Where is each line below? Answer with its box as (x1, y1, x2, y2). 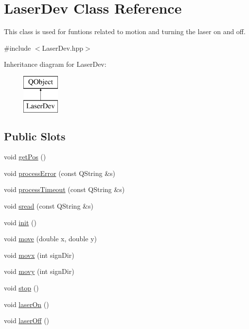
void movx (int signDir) (4, 250, 74, 260)
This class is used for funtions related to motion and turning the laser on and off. (4, 26, 246, 37)
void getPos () (4, 152, 46, 162)
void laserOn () (4, 299, 49, 309)
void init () (4, 217, 36, 227)
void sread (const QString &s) (4, 201, 93, 211)
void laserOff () (4, 315, 50, 326)
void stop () (4, 283, 39, 293)
